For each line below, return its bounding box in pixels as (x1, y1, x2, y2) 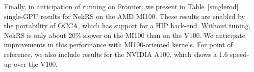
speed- (230, 49, 249, 59)
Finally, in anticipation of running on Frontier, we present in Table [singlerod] (4, 1, 239, 11)
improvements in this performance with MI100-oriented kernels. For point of (4, 39, 233, 50)
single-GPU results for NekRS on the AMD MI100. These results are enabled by (4, 11, 245, 21)
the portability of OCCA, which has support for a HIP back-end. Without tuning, (4, 20, 251, 31)
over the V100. (14, 58, 58, 69)
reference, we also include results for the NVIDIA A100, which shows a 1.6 (4, 49, 228, 59)
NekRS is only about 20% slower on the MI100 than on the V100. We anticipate (4, 30, 245, 40)
